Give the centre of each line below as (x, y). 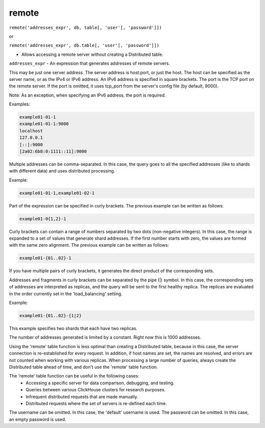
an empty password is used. (38, 419)
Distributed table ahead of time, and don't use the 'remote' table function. (83, 367)
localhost (31, 131)
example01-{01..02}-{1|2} (51, 315)
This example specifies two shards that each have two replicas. (73, 328)
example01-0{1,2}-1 (43, 219)
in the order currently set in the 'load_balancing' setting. (66, 294)
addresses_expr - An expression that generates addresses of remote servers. (90, 63)
